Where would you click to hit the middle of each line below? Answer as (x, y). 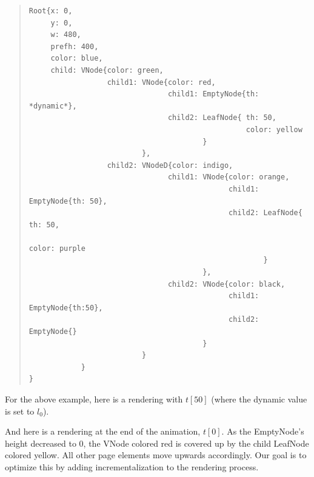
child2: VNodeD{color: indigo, (170, 165)
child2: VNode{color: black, (226, 284)
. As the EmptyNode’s (263, 431)
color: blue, (77, 58)
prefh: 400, (75, 46)
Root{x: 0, (51, 11)
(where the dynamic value (259, 399)
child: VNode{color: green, (107, 70)
